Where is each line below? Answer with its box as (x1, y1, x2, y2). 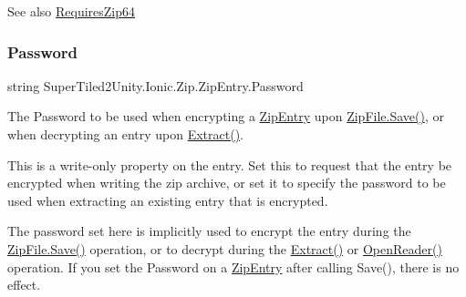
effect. (7, 275, 41, 294)
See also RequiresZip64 (7, 2, 136, 20)
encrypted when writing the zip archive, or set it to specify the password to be (7, 173, 446, 192)
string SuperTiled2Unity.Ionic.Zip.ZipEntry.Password (7, 76, 304, 95)
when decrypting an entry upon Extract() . (7, 125, 243, 143)
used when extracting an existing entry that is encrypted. (7, 190, 328, 210)
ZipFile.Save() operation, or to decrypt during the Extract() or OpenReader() (7, 239, 442, 258)
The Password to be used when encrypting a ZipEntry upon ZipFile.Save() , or (7, 107, 444, 126)
